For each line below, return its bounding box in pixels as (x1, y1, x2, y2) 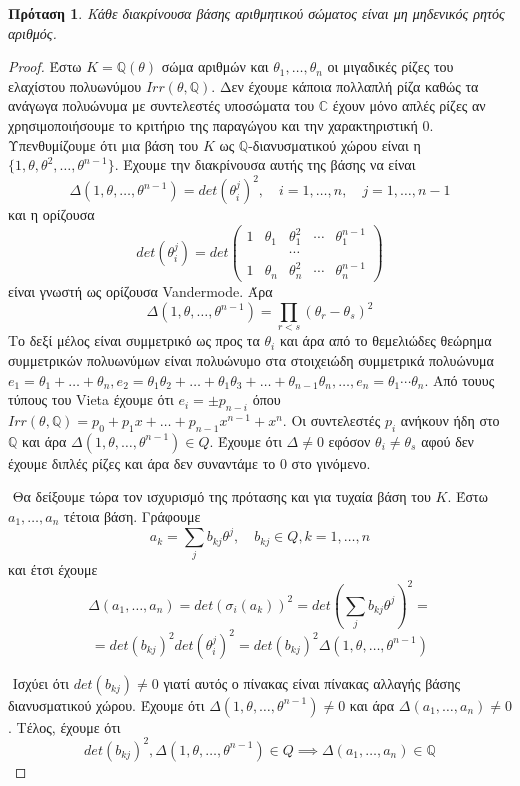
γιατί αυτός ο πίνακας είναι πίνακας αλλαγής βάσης (163, 672, 461, 693)
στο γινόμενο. (291, 452, 371, 473)
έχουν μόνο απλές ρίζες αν (332, 95, 486, 116)
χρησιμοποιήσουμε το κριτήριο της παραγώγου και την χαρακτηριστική (8, 114, 418, 135)
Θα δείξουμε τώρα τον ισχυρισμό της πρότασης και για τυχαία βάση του (12, 486, 431, 507)
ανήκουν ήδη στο (400, 409, 500, 430)
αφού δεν (421, 430, 474, 451)
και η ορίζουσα (8, 204, 95, 225)
